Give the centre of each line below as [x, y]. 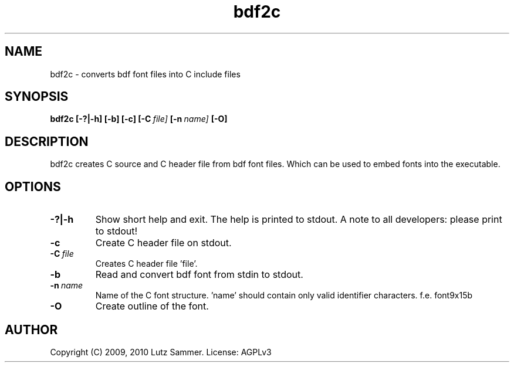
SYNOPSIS [37, 97]
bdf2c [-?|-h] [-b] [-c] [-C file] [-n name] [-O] [139, 119]
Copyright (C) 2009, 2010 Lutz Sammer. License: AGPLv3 [161, 352]
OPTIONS [33, 186]
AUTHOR [31, 329]
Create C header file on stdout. [163, 243]
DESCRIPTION [47, 141]
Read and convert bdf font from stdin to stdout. [199, 275]
